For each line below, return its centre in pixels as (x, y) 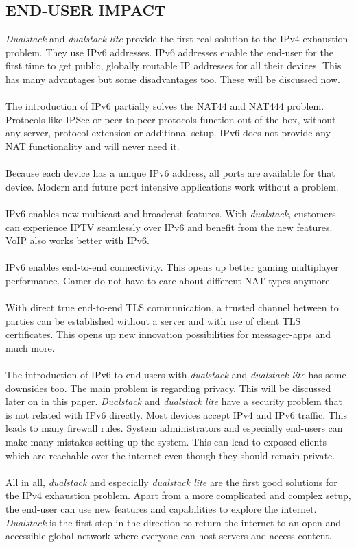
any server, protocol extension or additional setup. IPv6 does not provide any (168, 133)
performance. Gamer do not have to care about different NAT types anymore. (169, 280)
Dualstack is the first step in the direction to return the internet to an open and (174, 522)
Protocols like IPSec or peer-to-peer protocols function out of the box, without (171, 119)
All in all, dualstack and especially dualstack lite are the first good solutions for (171, 482)
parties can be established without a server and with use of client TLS (153, 320)
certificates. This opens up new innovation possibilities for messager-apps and (168, 334)
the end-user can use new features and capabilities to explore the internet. (161, 508)
